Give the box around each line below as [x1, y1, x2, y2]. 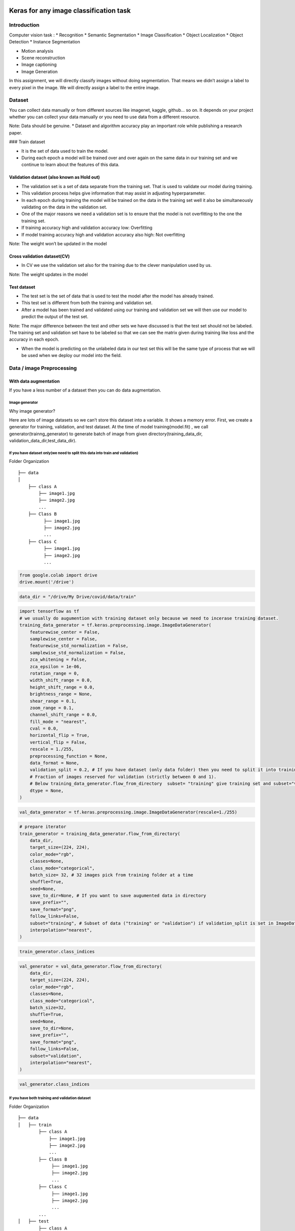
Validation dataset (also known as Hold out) [9, 174, 100, 180]
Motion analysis [21, 48, 54, 54]
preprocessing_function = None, [29, 753, 108, 759]
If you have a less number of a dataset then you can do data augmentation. [9, 387, 161, 393]
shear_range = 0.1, [29, 698, 77, 704]
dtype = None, [29, 788, 64, 793]
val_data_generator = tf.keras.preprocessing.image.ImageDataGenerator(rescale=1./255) [19, 809, 237, 815]
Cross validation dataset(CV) [9, 253, 70, 259]
